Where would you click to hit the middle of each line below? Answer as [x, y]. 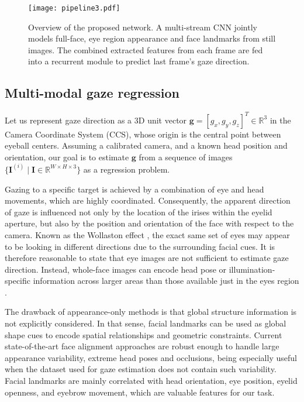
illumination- [252, 269]
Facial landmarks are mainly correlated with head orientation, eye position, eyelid [151, 381]
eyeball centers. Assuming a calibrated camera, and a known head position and [146, 145]
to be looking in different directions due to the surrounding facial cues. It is [140, 246]
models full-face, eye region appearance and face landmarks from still [152, 38]
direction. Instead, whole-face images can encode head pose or [116, 269]
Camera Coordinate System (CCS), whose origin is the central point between [143, 134]
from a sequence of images [186, 157]
